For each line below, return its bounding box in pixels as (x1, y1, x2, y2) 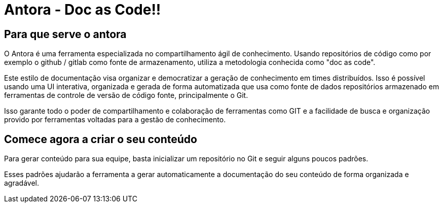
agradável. (4, 179, 39, 188)
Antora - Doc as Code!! (4, 1, 161, 18)
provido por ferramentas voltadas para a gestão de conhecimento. (4, 115, 226, 124)
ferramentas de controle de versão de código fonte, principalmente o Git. (4, 91, 248, 100)
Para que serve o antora (4, 27, 127, 41)
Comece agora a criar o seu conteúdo (4, 132, 197, 146)
